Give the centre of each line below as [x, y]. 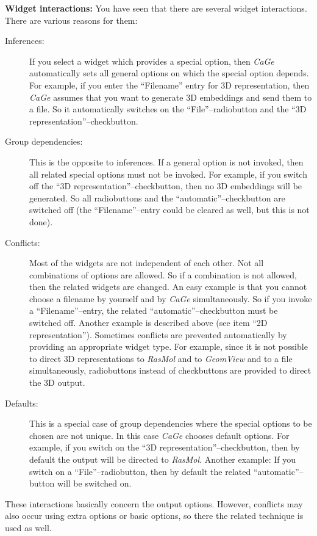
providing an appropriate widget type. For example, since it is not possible [169, 346]
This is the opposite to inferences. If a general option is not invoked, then [166, 161]
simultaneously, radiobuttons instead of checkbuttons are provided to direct [170, 370]
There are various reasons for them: [71, 20]
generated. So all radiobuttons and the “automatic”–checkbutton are [157, 197]
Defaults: [22, 403]
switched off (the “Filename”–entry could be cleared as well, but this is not [169, 210]
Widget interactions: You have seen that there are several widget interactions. [156, 8]
